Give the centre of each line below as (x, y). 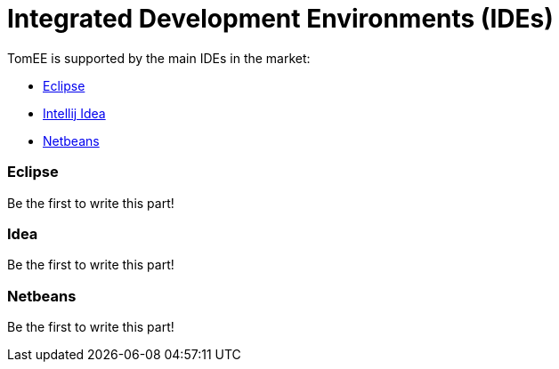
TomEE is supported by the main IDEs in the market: (159, 58)
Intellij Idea (74, 113)
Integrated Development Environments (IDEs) (280, 19)
